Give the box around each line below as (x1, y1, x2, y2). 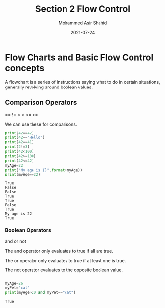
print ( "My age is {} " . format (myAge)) (5, 167, 83, 173)
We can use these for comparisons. (5, 121, 77, 127)
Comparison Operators (5, 98, 77, 107)
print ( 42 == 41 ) (5, 140, 34, 145)
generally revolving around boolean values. (5, 84, 93, 90)
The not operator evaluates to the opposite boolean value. (5, 267, 123, 273)
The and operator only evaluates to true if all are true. (5, 248, 113, 254)
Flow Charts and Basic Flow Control (5, 52, 154, 63)
